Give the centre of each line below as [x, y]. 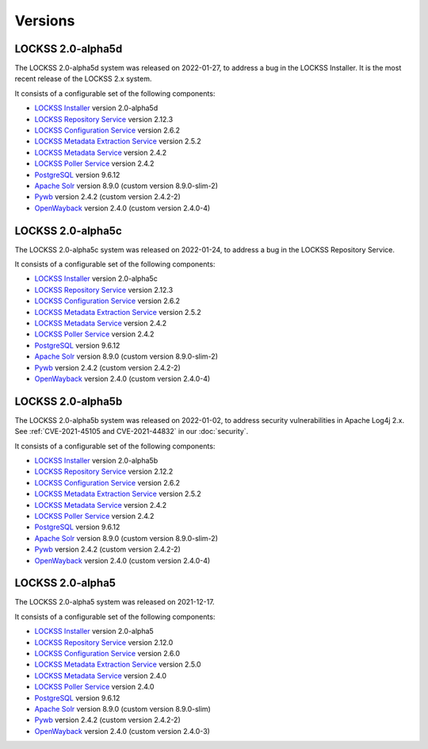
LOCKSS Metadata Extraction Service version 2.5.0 [118, 664]
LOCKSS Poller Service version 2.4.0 [94, 687]
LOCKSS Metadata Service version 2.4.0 [100, 675]
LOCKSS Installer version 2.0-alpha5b [96, 461]
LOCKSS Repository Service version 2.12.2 [104, 471]
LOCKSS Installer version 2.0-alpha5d [96, 108]
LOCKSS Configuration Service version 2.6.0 [107, 654]
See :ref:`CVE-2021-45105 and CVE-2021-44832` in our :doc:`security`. [132, 432]
